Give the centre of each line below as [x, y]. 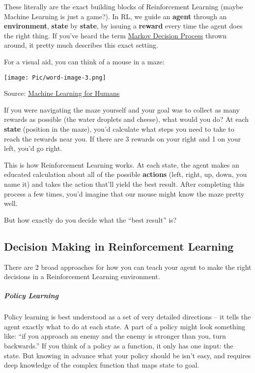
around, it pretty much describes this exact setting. [81, 45]
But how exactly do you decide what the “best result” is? [90, 219]
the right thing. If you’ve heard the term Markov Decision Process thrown [115, 35]
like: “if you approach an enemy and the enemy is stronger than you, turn [115, 336]
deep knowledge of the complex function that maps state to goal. [102, 365]
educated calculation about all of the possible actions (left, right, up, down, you [126, 174]
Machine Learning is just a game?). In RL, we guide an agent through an [115, 16]
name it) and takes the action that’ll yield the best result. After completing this [124, 184]
